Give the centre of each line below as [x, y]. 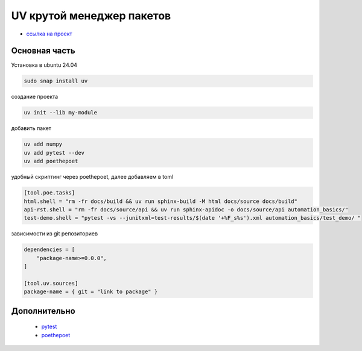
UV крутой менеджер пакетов [91, 16]
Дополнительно [43, 311]
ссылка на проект [49, 34]
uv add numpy [43, 144]
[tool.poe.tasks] [49, 193]
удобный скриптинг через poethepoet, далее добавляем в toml [92, 177]
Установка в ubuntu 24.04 [44, 65]
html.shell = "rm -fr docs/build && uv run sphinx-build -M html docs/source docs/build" [161, 201]
